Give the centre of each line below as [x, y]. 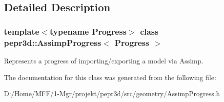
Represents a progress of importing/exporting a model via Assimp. [104, 60]
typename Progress [88, 31]
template [22, 31]
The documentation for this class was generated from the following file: [110, 77]
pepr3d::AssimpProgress [53, 42]
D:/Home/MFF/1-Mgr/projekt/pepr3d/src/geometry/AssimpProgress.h [112, 93]
